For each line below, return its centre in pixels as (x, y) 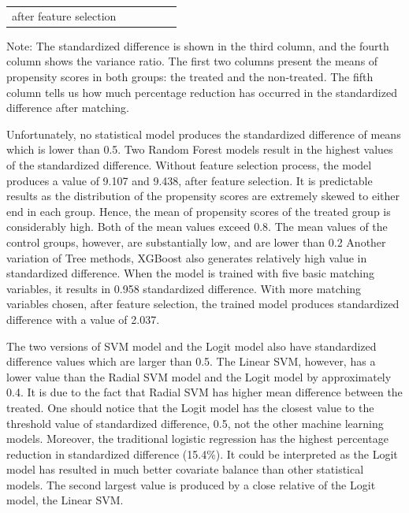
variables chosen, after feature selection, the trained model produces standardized (203, 304)
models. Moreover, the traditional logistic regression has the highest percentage (197, 439)
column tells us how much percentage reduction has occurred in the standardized (202, 92)
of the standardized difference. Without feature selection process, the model (189, 165)
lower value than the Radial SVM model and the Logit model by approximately (199, 376)
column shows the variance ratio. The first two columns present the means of (192, 61)
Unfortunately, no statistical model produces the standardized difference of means (204, 134)
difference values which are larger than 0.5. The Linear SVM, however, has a (191, 361)
